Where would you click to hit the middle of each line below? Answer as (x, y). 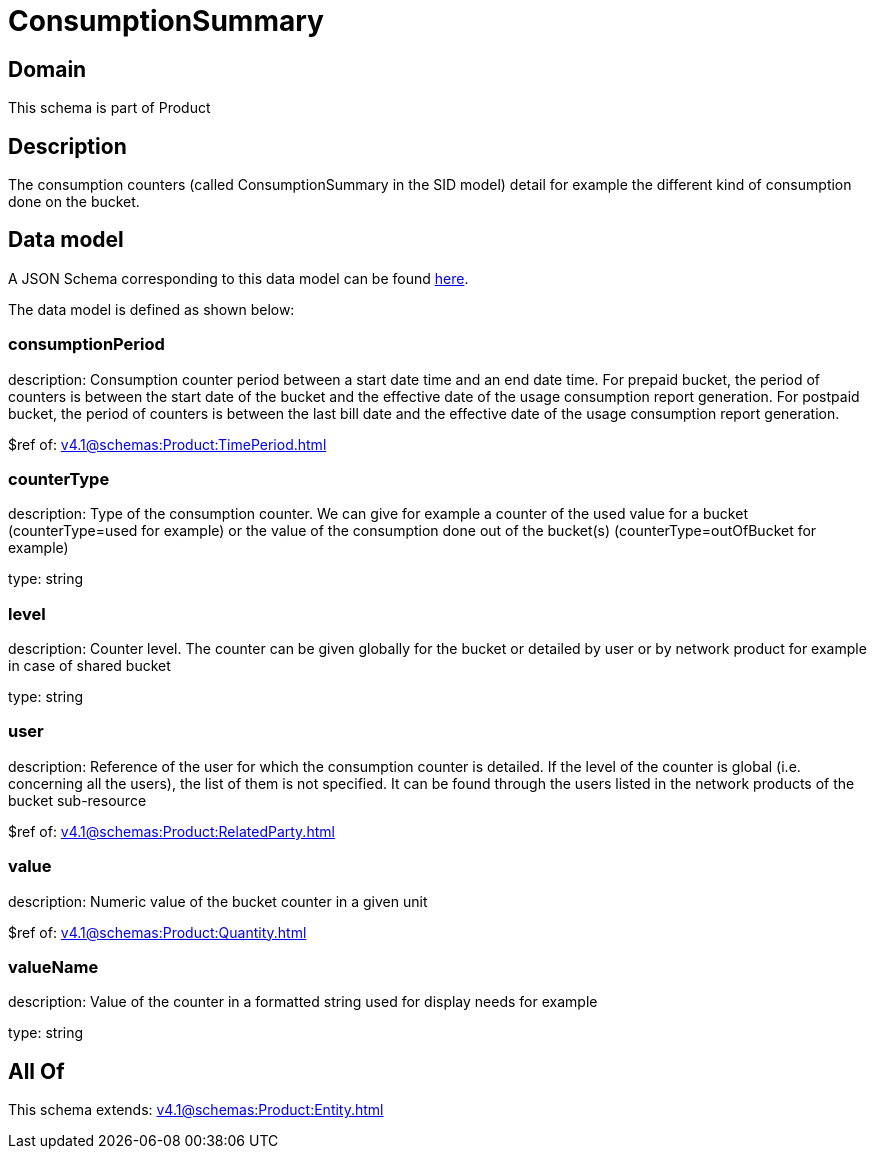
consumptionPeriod (86, 344)
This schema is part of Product (109, 108)
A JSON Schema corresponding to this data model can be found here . (238, 278)
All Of (36, 1071)
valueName (53, 966)
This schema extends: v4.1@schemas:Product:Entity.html (196, 1110)
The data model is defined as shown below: (151, 309)
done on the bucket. (74, 202)
